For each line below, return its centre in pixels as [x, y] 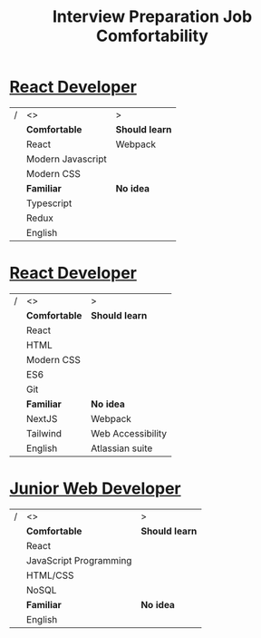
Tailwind [43, 433]
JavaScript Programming [79, 560]
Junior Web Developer [95, 489]
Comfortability [152, 36]
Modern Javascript [66, 159]
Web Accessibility [129, 433]
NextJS [42, 418]
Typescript [49, 203]
